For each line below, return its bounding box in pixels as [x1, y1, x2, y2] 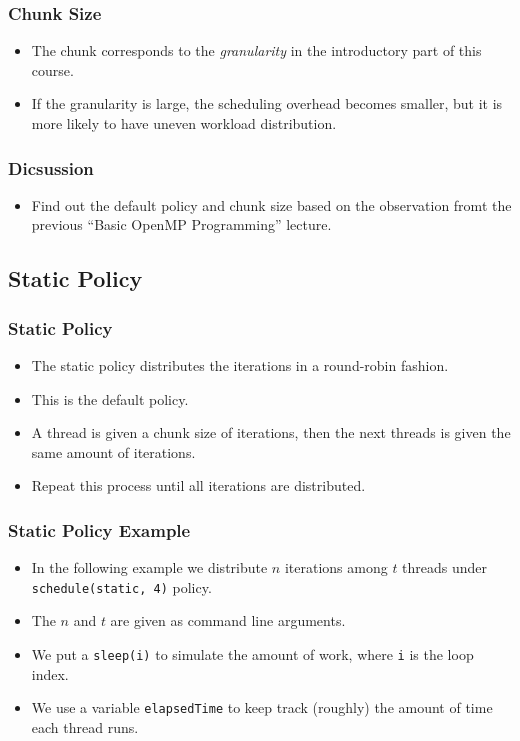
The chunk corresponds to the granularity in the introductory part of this [31, 40, 482, 61]
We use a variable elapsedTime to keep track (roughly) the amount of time [31, 697, 493, 718]
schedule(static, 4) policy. [31, 576, 212, 597]
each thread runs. [31, 716, 139, 737]
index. [31, 663, 69, 684]
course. [31, 59, 74, 80]
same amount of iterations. [31, 441, 196, 462]
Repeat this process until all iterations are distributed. [31, 475, 366, 496]
